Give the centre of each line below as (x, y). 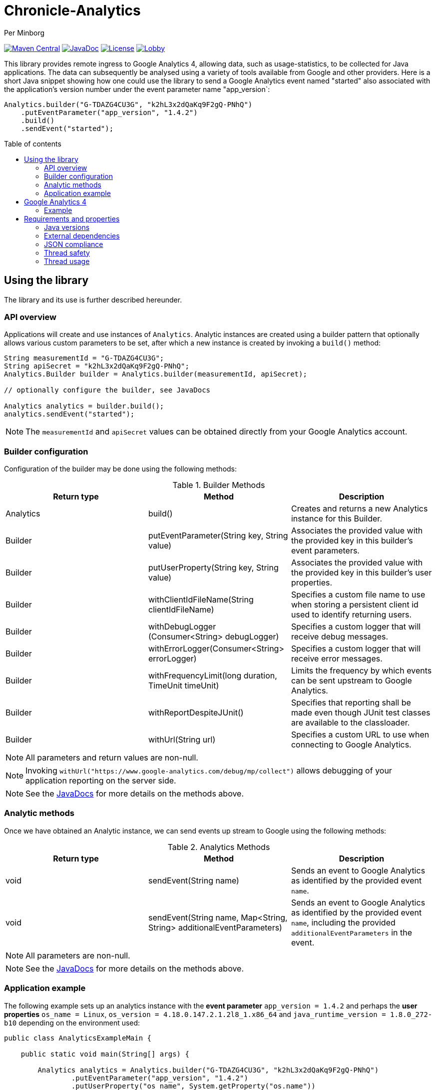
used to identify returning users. (351, 615)
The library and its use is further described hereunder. (93, 299)
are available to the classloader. (350, 723)
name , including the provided (343, 922)
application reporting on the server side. (101, 781)
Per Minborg (24, 32)
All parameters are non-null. (78, 955)
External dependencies (82, 235)
